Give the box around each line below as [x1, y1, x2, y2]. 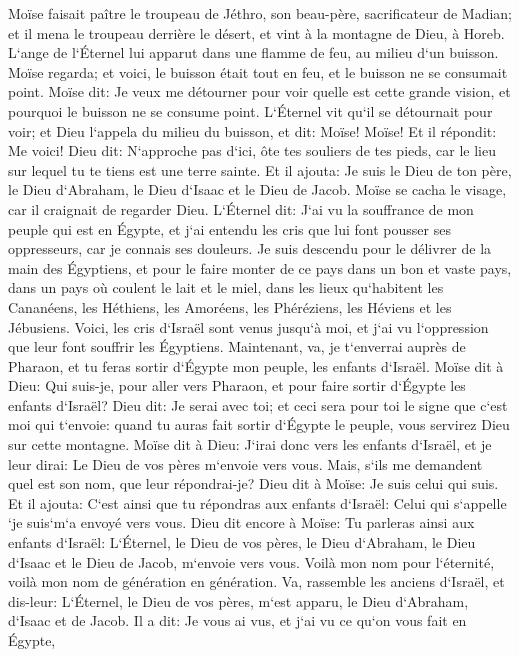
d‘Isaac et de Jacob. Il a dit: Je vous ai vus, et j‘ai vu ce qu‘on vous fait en [8, 610, 467, 631]
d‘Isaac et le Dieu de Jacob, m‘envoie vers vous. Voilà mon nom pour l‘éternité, [8, 551, 495, 572]
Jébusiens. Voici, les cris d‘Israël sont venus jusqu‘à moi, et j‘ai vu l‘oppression [8, 316, 489, 337]
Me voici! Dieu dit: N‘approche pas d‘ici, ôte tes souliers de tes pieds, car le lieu [8, 140, 497, 161]
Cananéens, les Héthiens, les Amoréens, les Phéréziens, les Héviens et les [8, 296, 452, 317]
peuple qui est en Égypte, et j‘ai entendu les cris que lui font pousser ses [8, 218, 451, 239]
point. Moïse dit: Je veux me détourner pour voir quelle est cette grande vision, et [8, 81, 511, 102]
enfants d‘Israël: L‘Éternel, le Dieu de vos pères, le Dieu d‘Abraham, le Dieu [8, 532, 476, 553]
